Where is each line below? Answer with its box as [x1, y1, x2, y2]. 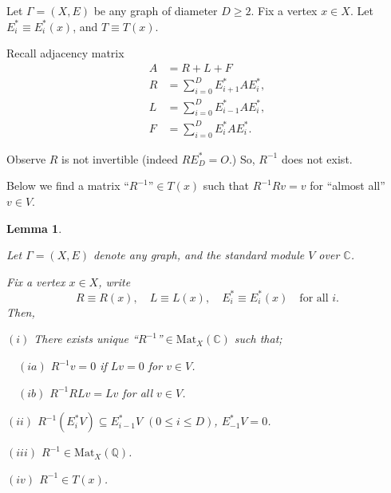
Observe [6, 150, 46, 167]
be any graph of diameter [93, 2, 218, 18]
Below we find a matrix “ [6, 177, 129, 194]
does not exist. [281, 150, 353, 167]
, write [98, 273, 131, 290]
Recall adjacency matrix [6, 45, 124, 61]
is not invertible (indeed [61, 150, 179, 167]
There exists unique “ [34, 330, 138, 347]
